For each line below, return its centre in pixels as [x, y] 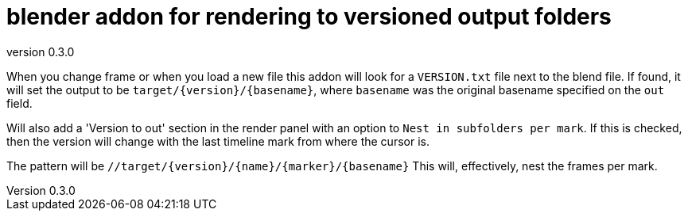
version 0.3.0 [41, 51]
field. [19, 103]
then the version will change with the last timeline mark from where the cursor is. [218, 141]
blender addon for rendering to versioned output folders [309, 17]
